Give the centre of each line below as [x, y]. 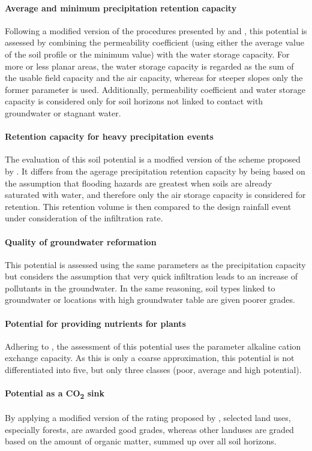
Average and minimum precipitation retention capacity [121, 7]
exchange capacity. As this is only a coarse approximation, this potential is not [150, 358]
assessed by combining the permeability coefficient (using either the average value [154, 42]
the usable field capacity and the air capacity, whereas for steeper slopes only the [154, 78]
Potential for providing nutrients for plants [95, 323]
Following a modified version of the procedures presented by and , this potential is [156, 30]
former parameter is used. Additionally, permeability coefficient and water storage [155, 89]
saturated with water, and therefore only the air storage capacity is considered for [155, 195]
